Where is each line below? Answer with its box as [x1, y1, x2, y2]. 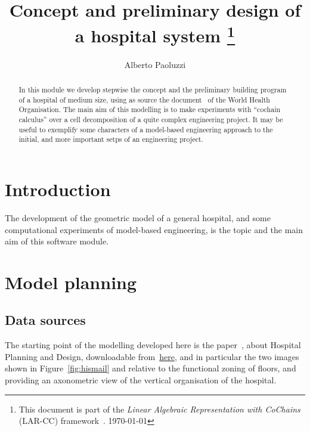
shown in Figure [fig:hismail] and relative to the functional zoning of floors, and [5, 362, 296, 374]
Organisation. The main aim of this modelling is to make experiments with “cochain [18, 104, 281, 114]
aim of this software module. [5, 235, 109, 247]
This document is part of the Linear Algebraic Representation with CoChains [18, 402, 300, 415]
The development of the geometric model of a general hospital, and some [5, 211, 271, 224]
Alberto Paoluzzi [124, 58, 186, 70]
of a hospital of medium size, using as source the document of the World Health [18, 94, 270, 104]
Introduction [5, 176, 111, 201]
